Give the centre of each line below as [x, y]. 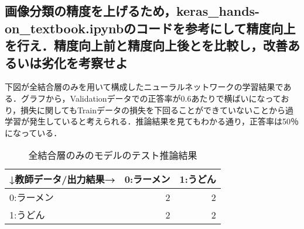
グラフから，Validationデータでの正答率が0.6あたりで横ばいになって [151, 98]
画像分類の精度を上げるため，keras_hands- [132, 11]
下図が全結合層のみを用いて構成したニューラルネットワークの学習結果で [144, 87]
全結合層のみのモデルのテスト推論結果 [113, 155]
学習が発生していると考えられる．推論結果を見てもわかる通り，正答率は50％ [152, 121]
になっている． [33, 132]
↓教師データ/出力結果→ [62, 179]
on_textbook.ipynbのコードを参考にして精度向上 [150, 28]
